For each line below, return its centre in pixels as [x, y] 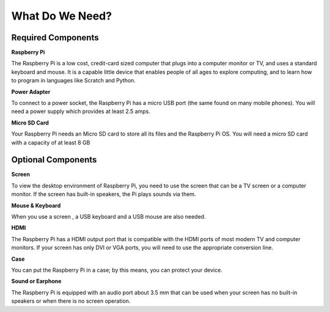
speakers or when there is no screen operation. [71, 301]
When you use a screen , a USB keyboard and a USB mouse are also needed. [108, 217]
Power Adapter [31, 92]
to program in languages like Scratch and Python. [73, 81]
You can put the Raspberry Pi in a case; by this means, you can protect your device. [117, 270]
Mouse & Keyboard [36, 205]
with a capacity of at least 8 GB [51, 142]
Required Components [55, 38]
